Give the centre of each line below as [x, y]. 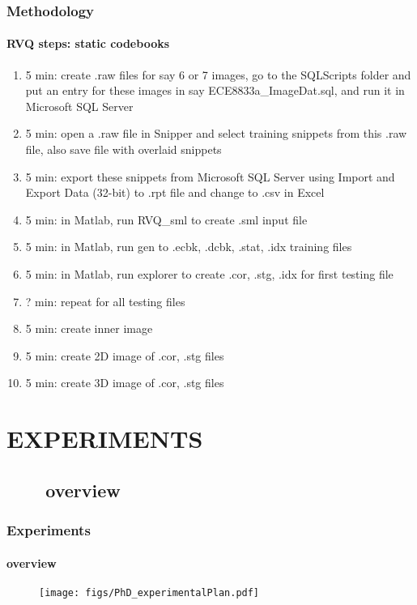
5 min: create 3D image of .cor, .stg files [125, 383]
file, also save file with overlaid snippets [123, 149]
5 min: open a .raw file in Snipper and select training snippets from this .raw [216, 133]
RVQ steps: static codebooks [88, 43]
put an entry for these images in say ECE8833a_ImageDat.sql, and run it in [215, 90]
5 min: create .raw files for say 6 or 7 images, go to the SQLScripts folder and [218, 74]
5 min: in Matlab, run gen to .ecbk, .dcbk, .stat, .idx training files [189, 247]
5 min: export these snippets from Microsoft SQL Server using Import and [210, 176]
